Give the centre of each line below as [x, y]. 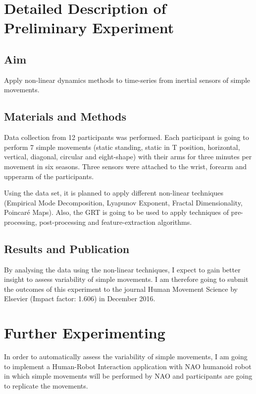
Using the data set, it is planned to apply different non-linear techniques [114, 193]
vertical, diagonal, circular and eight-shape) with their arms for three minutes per [128, 157]
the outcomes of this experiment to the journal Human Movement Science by [121, 289]
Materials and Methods [65, 116]
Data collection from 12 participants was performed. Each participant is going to [127, 137]
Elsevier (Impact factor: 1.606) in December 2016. [80, 298]
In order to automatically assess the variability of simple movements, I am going [126, 357]
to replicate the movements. [46, 385]
